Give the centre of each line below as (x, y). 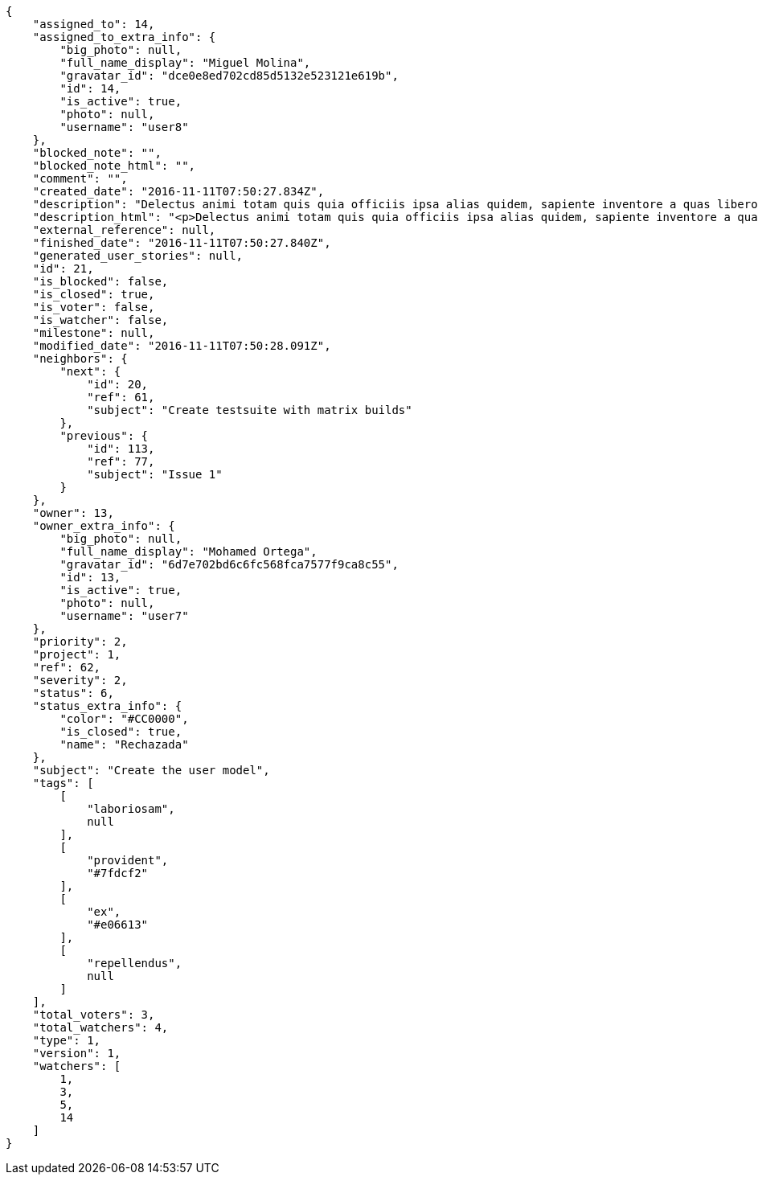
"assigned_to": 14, (94, 24)
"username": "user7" (124, 616)
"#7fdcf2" (118, 873)
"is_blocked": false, (100, 281)
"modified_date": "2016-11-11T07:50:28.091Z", (182, 346)
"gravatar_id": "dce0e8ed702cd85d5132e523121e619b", (229, 76)
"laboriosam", (131, 809)
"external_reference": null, (124, 230)
